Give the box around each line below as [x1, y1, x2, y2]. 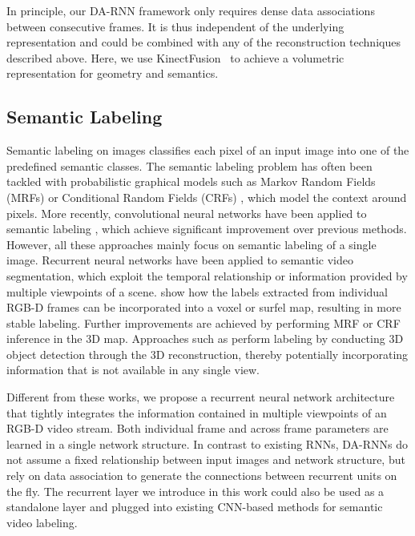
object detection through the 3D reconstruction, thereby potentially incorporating [6, 345, 409, 362]
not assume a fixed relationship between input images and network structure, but [6, 451, 405, 468]
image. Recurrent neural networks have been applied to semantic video [6, 252, 353, 268]
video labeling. [6, 514, 78, 530]
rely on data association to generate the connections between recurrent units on [6, 467, 397, 484]
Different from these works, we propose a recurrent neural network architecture [6, 389, 395, 405]
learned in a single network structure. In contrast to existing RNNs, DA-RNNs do [6, 435, 408, 452]
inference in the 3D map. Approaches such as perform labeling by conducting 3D [6, 330, 404, 347]
